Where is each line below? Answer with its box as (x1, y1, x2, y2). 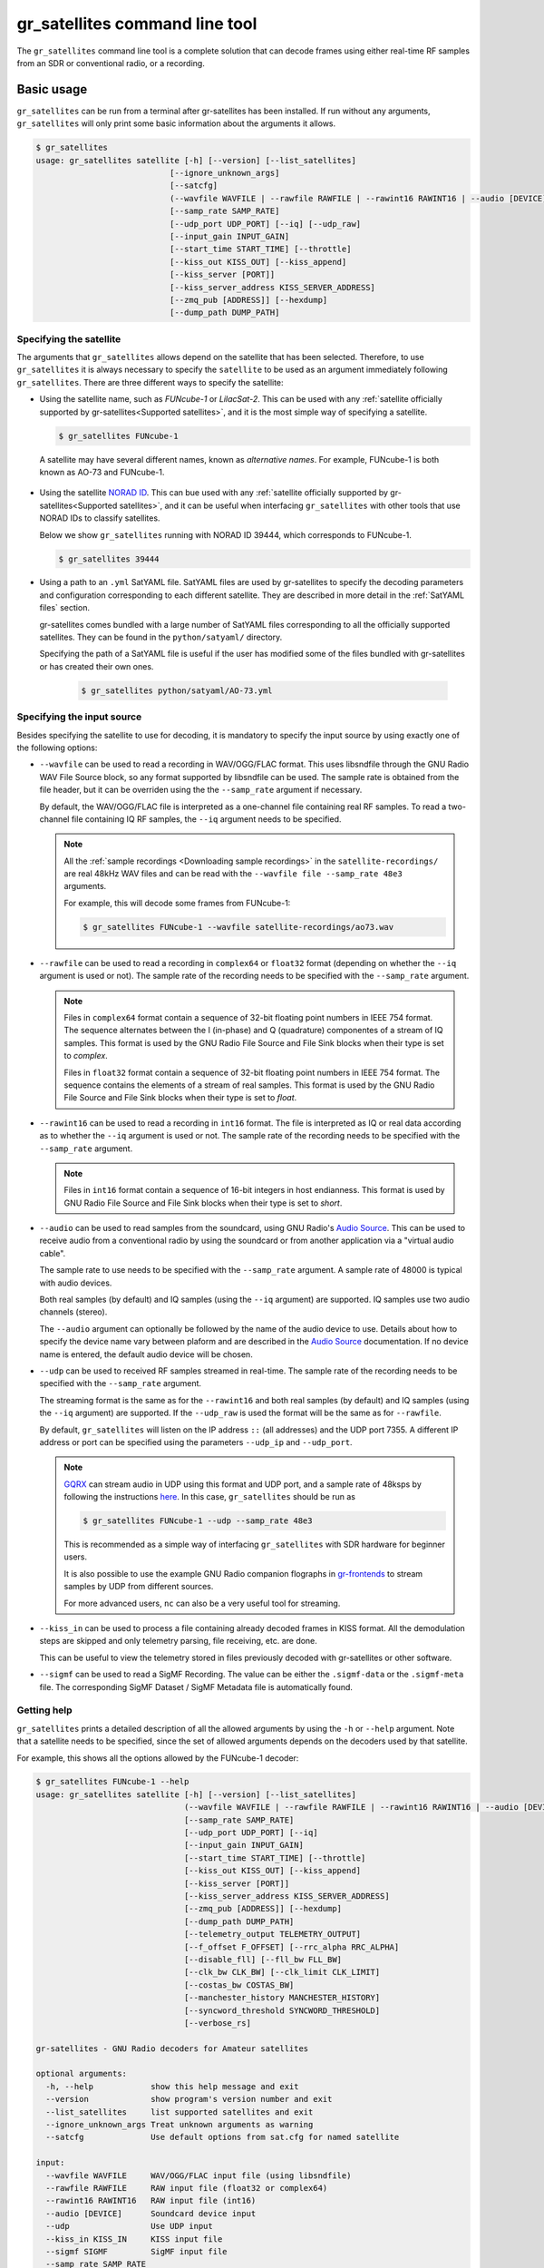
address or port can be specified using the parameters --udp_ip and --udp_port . (39, 1436, 353, 1447)
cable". (39, 1247, 66, 1258)
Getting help (16, 1704, 73, 1716)
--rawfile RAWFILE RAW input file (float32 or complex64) (45, 2183, 328, 2193)
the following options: (16, 742, 98, 753)
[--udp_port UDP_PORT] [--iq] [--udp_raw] (169, 219, 362, 229)
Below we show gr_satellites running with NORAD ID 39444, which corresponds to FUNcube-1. (39, 529, 413, 540)
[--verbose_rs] (183, 2018, 251, 2028)
